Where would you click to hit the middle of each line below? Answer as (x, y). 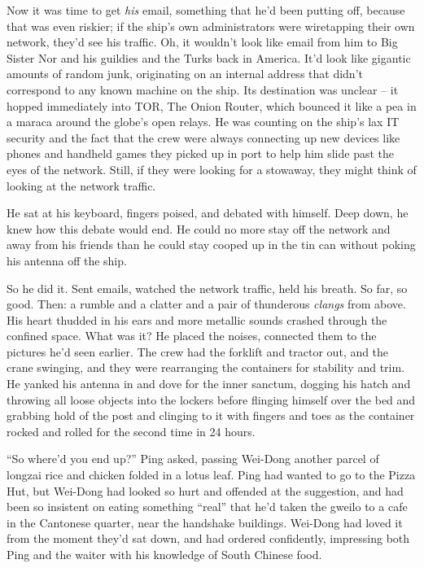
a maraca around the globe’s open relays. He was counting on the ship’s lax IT (203, 122)
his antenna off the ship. (67, 260)
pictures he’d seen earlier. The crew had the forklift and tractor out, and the (198, 351)
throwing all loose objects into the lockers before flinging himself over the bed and (211, 399)
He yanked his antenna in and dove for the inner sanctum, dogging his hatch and (209, 384)
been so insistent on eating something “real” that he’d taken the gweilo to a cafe (207, 507)
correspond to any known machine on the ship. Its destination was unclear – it (203, 89)
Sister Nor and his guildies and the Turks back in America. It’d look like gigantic (209, 57)
